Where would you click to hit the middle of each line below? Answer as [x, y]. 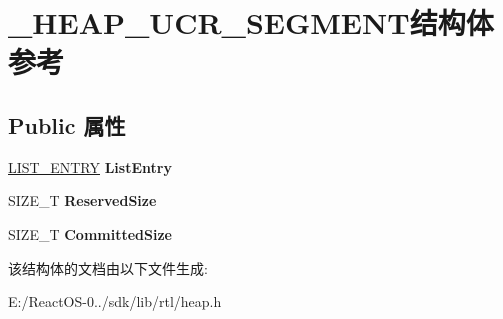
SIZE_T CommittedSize [90, 233]
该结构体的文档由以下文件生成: [108, 267]
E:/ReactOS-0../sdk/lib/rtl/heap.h [115, 301]
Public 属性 [67, 124]
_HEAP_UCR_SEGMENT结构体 [251, 22]
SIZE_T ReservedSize [82, 200]
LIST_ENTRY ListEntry [90, 166]
